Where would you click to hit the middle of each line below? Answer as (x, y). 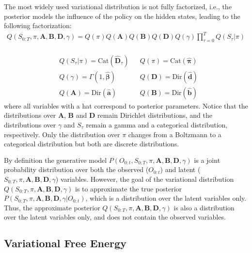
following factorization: (38, 25)
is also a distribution (204, 207)
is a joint (207, 160)
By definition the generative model (55, 160)
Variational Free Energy (65, 243)
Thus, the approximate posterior (52, 207)
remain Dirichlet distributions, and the (155, 115)
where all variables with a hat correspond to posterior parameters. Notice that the (126, 105)
